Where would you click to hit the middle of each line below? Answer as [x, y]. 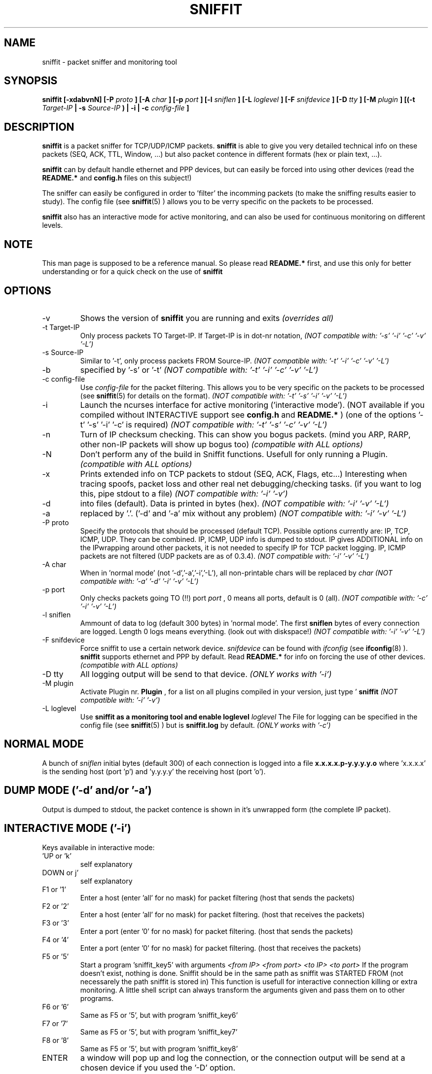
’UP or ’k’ [57, 856]
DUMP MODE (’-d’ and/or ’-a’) [78, 790]
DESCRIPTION [39, 127]
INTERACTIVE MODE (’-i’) [68, 828]
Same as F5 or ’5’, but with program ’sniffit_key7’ [159, 1032]
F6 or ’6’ [55, 1006]
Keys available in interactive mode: [98, 847]
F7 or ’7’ [55, 1023]
